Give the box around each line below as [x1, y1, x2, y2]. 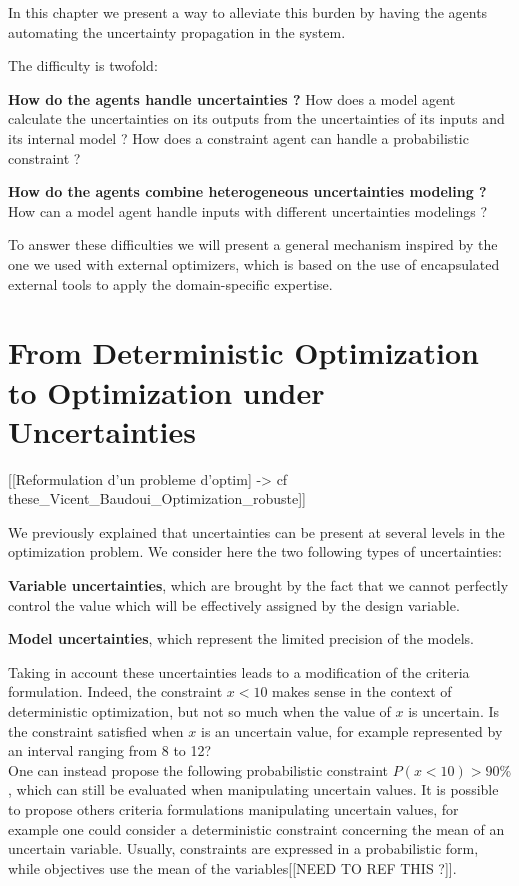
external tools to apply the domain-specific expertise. [8, 273, 333, 294]
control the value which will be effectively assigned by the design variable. [8, 594, 460, 615]
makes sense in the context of [272, 681, 452, 702]
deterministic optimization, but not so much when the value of [8, 700, 391, 721]
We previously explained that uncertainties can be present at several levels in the [8, 521, 505, 542]
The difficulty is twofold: [8, 55, 158, 76]
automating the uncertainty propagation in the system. [8, 21, 346, 42]
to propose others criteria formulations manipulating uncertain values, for [8, 798, 459, 819]
